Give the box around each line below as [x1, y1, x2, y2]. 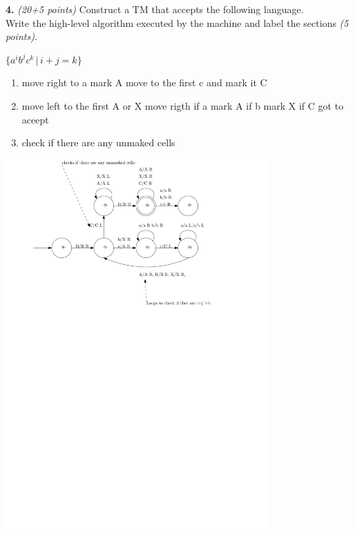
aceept [21, 112, 49, 126]
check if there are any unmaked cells [21, 135, 175, 150]
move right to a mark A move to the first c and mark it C [21, 75, 267, 90]
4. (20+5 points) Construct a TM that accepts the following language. [6, 2, 304, 16]
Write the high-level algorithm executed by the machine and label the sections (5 [6, 15, 349, 30]
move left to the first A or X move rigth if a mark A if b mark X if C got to [21, 98, 344, 112]
